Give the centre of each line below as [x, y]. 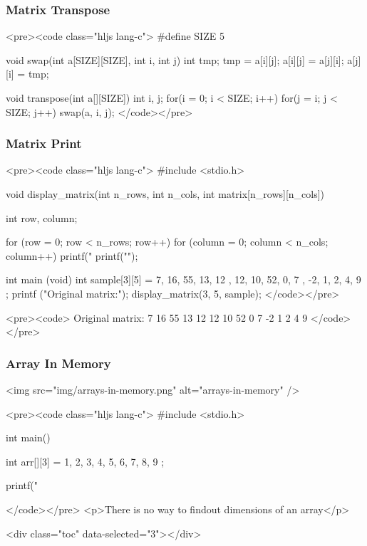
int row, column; [42, 217]
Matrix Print [44, 143]
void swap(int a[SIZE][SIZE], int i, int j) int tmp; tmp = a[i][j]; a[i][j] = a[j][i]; [175, 59]
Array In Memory [58, 363]
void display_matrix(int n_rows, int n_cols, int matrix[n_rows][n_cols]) [165, 194]
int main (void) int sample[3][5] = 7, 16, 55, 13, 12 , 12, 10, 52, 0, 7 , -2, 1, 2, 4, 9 [183, 279]
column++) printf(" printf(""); [72, 255]
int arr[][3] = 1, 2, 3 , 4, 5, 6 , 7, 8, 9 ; [85, 461]
